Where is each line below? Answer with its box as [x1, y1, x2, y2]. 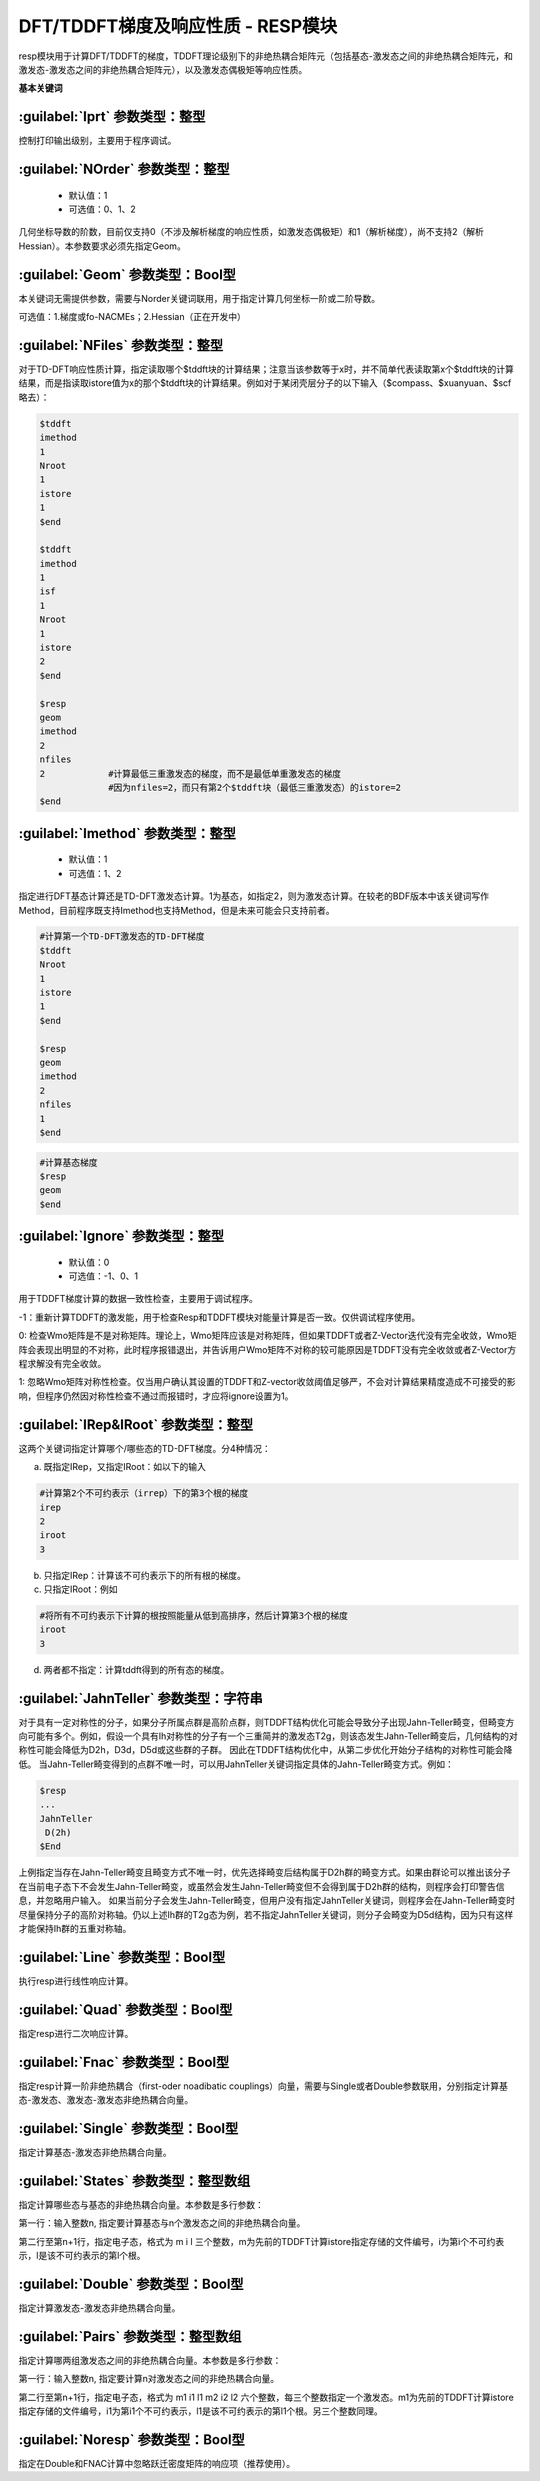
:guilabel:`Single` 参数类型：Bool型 [18, 2120, 239, 2137]
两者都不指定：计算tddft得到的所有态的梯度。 [43, 1663, 230, 1675]
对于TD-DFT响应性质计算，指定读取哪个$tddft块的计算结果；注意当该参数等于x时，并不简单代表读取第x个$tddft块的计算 [18, 363, 514, 375]
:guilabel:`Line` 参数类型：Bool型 [18, 1948, 226, 1965]
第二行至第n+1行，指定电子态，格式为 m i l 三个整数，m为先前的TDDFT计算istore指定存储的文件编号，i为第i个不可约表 [18, 2235, 505, 2247]
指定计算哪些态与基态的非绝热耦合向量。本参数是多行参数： [18, 2198, 264, 2210]
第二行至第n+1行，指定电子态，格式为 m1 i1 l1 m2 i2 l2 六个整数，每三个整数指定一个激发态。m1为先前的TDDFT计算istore [18, 2391, 514, 2403]
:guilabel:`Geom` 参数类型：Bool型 [18, 266, 237, 283]
